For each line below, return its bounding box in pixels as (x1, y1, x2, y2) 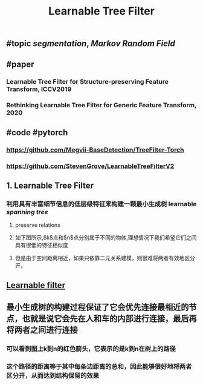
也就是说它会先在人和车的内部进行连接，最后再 (22, 313, 197, 324)
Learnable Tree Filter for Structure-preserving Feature (6, 77, 169, 85)
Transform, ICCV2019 (6, 85, 72, 93)
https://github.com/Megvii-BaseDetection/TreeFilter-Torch (6, 146, 184, 154)
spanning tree (6, 207, 48, 216)
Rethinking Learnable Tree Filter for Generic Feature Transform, (6, 101, 197, 110)
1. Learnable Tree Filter (6, 181, 94, 191)
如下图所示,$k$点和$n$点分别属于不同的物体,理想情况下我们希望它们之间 (14, 234, 197, 241)
